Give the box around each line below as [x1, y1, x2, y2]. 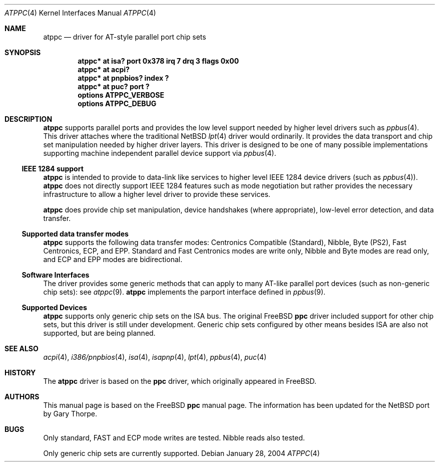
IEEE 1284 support [22, 164, 84, 173]
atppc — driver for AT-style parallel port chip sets [43, 33, 206, 41]
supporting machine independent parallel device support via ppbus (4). [43, 149, 276, 157]
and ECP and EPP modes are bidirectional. [43, 255, 183, 264]
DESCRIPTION [5, 115, 53, 123]
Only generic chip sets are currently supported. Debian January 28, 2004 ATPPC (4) [43, 449, 320, 457]
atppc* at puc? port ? [78, 82, 150, 91]
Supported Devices [22, 303, 87, 312]
